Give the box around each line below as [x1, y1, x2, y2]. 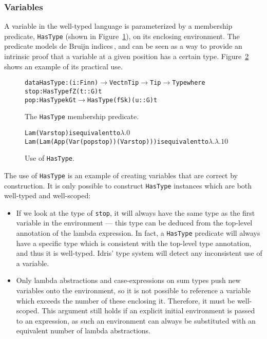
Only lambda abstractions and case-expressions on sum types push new [16, 275, 241, 286]
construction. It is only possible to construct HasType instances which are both [4, 180, 252, 191]
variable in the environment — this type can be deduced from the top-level [16, 217, 253, 228]
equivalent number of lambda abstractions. [16, 325, 150, 336]
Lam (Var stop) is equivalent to [25, 129, 121, 137]
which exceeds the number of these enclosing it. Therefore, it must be [16, 295, 235, 306]
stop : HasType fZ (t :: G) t [25, 87, 102, 95]
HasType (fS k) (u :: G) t [87, 96, 158, 104]
